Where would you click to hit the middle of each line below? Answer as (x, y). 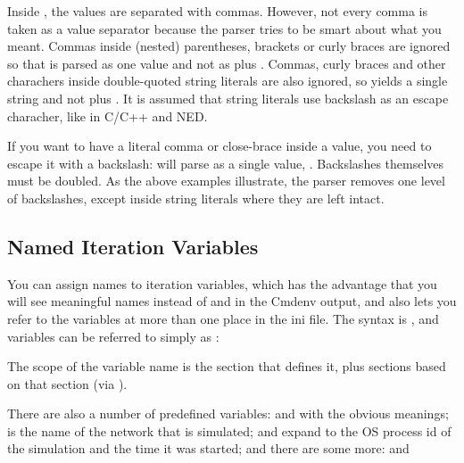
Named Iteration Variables (133, 246)
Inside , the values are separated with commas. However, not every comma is (218, 11)
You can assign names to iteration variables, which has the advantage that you (222, 283)
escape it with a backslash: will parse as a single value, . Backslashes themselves (226, 163)
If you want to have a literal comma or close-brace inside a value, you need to (220, 146)
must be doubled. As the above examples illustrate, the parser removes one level (226, 181)
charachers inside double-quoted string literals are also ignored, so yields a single (228, 81)
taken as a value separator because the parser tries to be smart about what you (224, 28)
